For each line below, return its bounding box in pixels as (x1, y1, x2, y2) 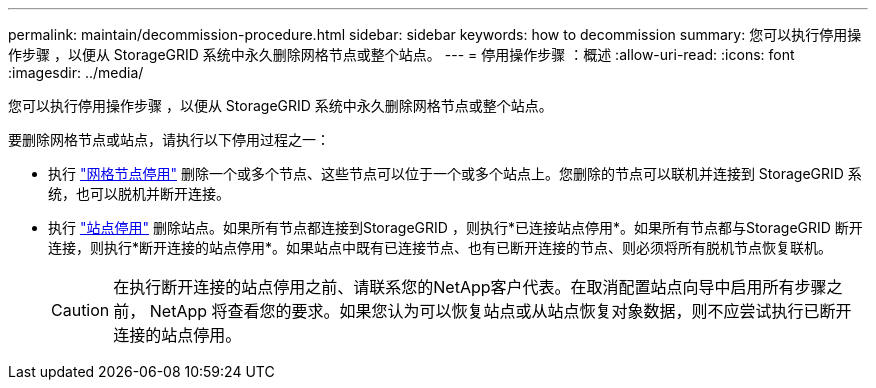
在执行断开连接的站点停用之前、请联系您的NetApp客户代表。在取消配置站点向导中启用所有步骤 (113, 277, 827, 297)
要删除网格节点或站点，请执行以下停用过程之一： (8, 131, 330, 148)
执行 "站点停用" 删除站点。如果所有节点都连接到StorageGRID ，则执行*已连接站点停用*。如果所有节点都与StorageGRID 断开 (48, 219, 863, 236)
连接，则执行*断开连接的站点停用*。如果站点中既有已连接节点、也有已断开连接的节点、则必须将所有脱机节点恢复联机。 (48, 239, 833, 256)
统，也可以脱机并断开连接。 (48, 185, 230, 202)
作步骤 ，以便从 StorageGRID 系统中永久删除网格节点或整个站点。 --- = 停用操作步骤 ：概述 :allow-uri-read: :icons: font (8, 46, 795, 63)
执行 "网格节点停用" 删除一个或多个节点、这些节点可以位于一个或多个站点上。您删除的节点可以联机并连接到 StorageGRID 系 (48, 165, 862, 182)
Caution (51, 300, 110, 320)
